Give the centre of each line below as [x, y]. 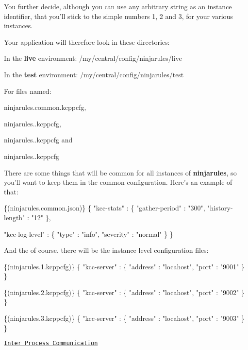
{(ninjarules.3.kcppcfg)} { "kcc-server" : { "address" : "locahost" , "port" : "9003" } [124, 318]
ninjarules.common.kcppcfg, [45, 107]
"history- [220, 208]
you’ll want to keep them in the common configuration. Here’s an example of [118, 182]
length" [15, 217]
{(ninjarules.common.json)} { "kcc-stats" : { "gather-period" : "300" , [105, 208]
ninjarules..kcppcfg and [38, 140]
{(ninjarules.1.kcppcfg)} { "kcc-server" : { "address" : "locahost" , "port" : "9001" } [124, 266]
